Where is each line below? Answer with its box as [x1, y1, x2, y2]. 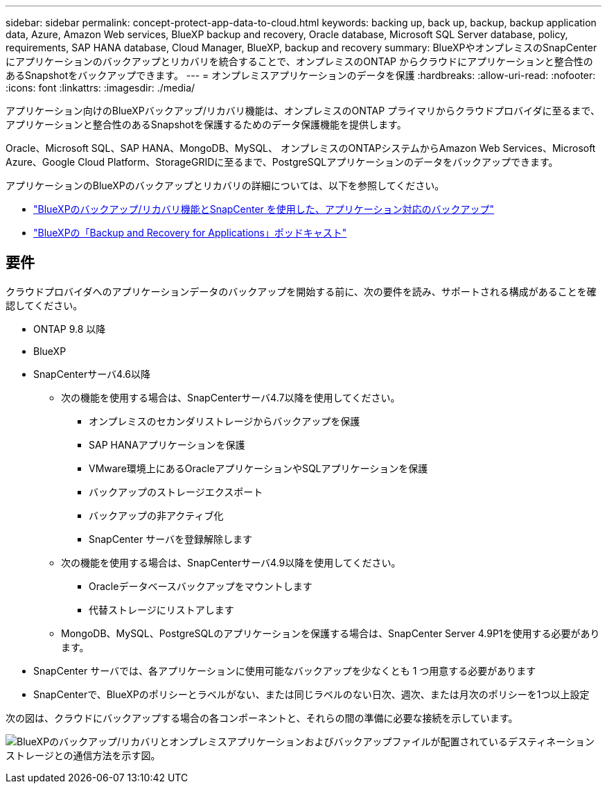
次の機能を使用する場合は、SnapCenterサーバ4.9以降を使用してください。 [61, 556, 401, 569]
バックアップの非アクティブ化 [89, 509, 224, 521]
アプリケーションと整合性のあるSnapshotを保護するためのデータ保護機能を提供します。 [6, 119, 407, 130]
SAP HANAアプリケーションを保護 [89, 438, 245, 451]
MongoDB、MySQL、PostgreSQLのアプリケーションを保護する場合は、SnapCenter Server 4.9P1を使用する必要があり [61, 627, 600, 639]
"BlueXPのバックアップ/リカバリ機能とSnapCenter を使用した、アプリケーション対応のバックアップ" [33, 203, 495, 215]
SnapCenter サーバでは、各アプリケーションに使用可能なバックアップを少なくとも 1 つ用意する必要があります [33, 664, 536, 677]
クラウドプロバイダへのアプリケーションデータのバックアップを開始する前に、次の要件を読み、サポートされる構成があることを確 [6, 285, 597, 297]
